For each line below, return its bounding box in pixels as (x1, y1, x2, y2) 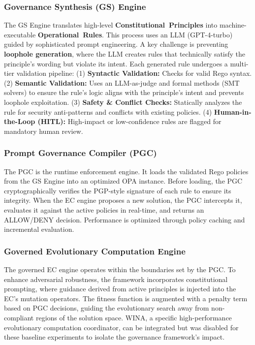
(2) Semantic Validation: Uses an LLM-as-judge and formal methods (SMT (4, 77, 240, 88)
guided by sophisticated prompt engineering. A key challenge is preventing (4, 39, 228, 49)
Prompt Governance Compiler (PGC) (4, 147, 157, 159)
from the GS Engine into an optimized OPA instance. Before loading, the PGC (4, 176, 243, 186)
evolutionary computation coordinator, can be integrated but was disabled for (4, 322, 239, 332)
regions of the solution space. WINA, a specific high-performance (35, 312, 232, 322)
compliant (4, 312, 34, 322)
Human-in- (214, 106, 252, 117)
